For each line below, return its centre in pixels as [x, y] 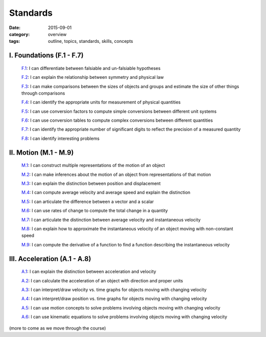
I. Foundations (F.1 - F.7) [46, 55]
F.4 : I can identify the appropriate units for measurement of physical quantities [101, 102]
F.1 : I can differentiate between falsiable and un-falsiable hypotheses [91, 68]
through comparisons [43, 93]
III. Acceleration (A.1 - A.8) [50, 259]
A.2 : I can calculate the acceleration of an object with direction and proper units [102, 280]
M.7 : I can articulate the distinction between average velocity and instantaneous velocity [111, 220]
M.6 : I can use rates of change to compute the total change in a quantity [95, 211]
